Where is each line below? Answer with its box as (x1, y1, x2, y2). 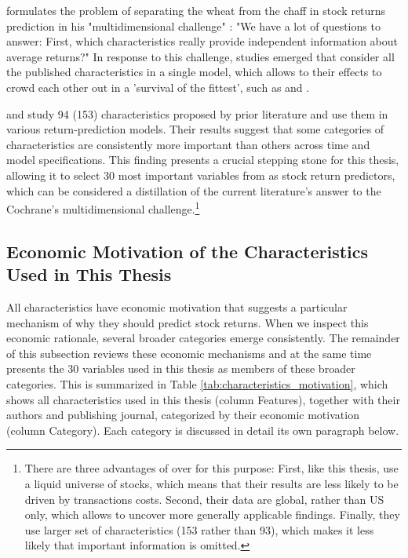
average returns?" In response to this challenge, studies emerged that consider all (6, 48, 395, 64)
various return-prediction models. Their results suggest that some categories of (6, 121, 384, 137)
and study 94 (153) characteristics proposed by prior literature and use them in (6, 105, 388, 122)
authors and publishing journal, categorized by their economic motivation (6, 407, 359, 423)
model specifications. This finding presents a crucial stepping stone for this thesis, (6, 151, 399, 168)
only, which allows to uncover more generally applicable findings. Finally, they (24, 506, 400, 523)
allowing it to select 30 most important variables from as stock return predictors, (6, 166, 395, 183)
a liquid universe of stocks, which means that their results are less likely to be (24, 475, 399, 491)
